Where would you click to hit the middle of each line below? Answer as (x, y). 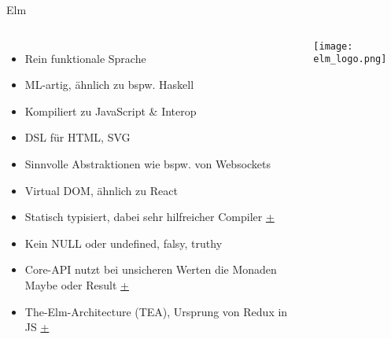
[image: (333, 46)
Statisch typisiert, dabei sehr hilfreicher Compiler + (149, 217)
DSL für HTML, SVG (77, 137)
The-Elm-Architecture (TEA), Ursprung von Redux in (156, 311)
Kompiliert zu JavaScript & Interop (111, 111)
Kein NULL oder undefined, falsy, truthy (124, 243)
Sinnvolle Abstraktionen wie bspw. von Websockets (148, 163)
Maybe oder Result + (77, 284)
